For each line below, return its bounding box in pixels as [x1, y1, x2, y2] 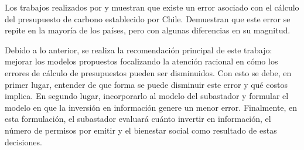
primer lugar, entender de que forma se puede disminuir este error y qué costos [5, 78, 288, 90]
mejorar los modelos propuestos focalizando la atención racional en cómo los [5, 55, 278, 67]
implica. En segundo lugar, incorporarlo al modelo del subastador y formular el [5, 90, 289, 102]
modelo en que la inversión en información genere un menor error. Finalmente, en [5, 101, 298, 113]
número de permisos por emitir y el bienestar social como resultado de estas [5, 124, 277, 136]
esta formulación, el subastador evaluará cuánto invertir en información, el [5, 112, 271, 125]
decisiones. [5, 135, 42, 148]
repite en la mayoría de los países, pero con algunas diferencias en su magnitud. [5, 24, 291, 36]
